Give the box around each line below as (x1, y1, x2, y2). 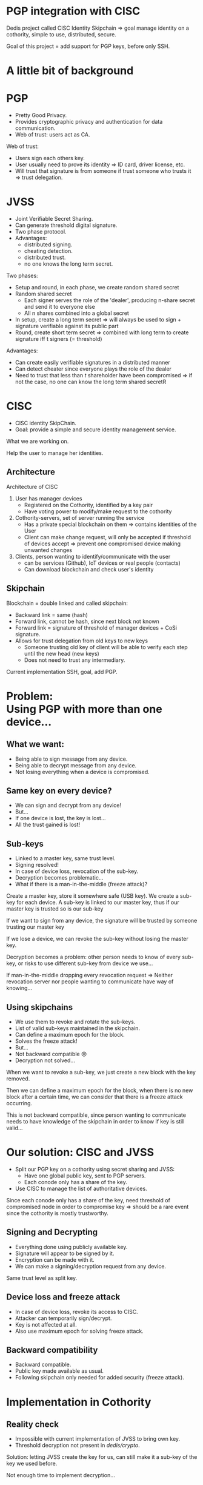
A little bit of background (6, 64, 134, 78)
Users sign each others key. (15, 155, 85, 162)
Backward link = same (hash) (15, 611, 88, 618)
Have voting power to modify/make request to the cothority (24, 508, 172, 515)
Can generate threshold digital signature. (15, 221, 118, 229)
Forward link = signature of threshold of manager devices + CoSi (15, 624, 178, 631)
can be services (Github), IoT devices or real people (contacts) (24, 559, 181, 567)
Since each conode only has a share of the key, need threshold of (6, 1196, 171, 1204)
